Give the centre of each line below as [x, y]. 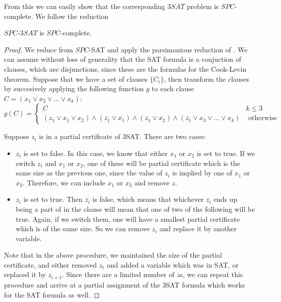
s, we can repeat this [211, 274]
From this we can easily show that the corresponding [85, 6]
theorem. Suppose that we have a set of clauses [76, 78]
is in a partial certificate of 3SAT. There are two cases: [123, 136]
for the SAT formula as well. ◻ [52, 294]
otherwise [263, 118]
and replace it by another [198, 228]
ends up [225, 199]
